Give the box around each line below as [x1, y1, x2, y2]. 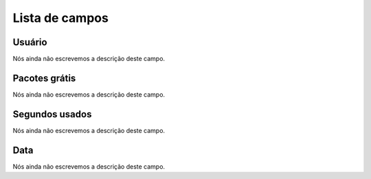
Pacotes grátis [12, 72, 76, 84]
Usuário [12, 36, 47, 48]
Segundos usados [12, 108, 92, 120]
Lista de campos [12, 10, 109, 25]
